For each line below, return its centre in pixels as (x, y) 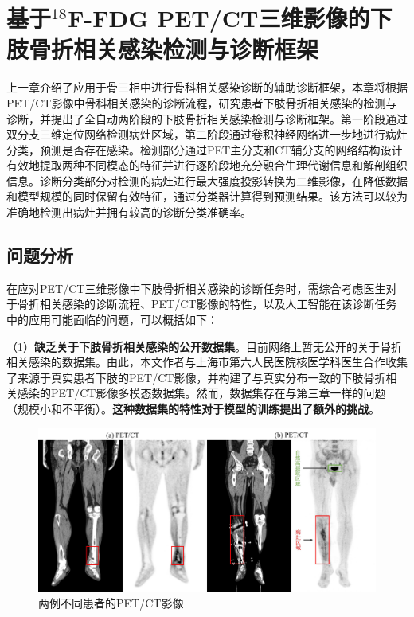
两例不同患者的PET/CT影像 (111, 602)
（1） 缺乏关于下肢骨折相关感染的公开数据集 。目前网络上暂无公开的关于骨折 (204, 346)
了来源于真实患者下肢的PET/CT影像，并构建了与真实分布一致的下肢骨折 (196, 377)
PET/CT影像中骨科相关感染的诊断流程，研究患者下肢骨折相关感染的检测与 (202, 102)
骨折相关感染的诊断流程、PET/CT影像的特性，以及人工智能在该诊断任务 (207, 304)
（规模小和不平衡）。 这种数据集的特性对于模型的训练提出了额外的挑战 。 (193, 409)
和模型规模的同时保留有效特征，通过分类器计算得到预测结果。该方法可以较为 (207, 196)
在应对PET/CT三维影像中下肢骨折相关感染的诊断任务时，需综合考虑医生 (196, 288)
